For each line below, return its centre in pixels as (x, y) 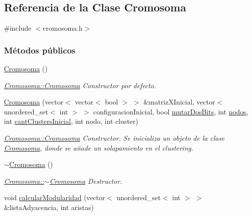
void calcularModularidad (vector (54, 197)
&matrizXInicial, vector (179, 102)
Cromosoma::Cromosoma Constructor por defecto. (80, 85)
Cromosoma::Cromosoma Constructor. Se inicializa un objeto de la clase (114, 137)
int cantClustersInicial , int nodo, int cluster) (71, 121)
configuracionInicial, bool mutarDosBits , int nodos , (171, 111)
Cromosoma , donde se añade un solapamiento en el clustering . (99, 147)
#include (18, 28)
